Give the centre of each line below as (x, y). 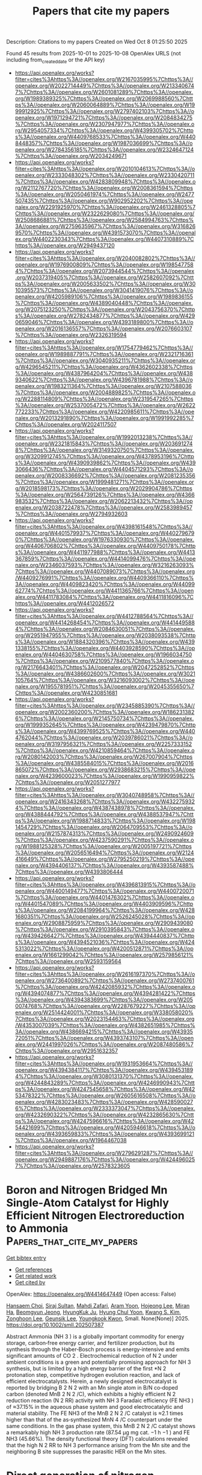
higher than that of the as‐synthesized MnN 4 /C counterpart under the (94, 1419)
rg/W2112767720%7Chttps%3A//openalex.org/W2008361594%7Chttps (104, 188)
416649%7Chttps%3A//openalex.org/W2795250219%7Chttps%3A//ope (105, 859)
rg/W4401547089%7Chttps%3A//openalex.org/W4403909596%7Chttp (104, 904)
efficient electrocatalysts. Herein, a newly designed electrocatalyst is (92, 1381)
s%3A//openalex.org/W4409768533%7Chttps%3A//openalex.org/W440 (105, 137)
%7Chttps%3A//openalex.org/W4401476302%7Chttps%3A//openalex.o (105, 897)
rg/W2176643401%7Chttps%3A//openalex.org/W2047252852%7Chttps (105, 667)
